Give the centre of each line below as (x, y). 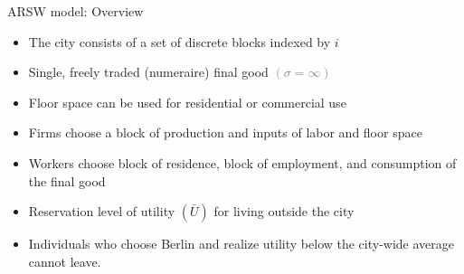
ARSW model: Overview (76, 11)
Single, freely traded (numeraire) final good (148, 72)
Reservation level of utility (102, 211)
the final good (67, 180)
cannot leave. (65, 261)
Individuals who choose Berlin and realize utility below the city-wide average (241, 244)
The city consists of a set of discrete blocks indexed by (180, 41)
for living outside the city (284, 211)
